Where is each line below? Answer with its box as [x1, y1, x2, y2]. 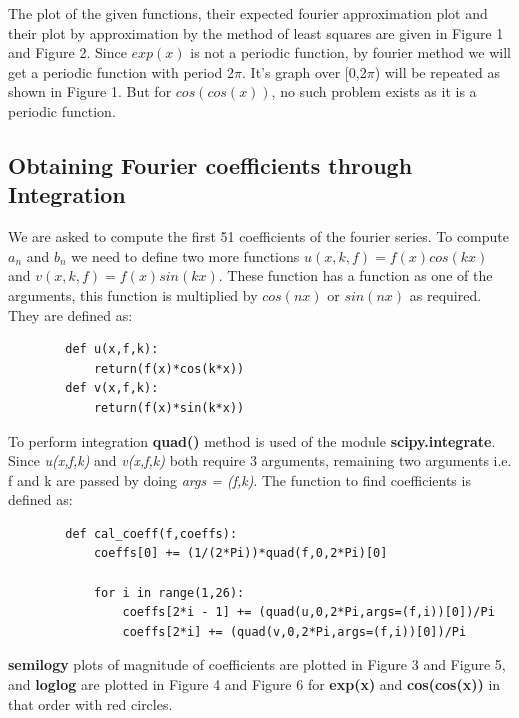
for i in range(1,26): [93, 585, 245, 600]
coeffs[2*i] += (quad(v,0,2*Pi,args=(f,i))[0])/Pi [122, 624, 467, 639]
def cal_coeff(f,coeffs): [65, 526, 238, 541]
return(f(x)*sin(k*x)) [93, 400, 245, 415]
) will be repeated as [374, 61, 500, 82]
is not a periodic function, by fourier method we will [190, 42, 511, 63]
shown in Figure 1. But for [8, 81, 172, 102]
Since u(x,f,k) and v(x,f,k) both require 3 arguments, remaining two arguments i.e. [8, 450, 512, 471]
